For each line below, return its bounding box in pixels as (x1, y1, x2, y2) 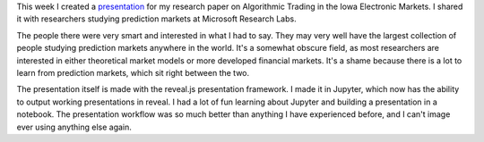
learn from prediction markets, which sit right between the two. (16, 67, 250, 78)
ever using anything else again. (16, 121, 132, 132)
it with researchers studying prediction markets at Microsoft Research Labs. (16, 13, 297, 24)
